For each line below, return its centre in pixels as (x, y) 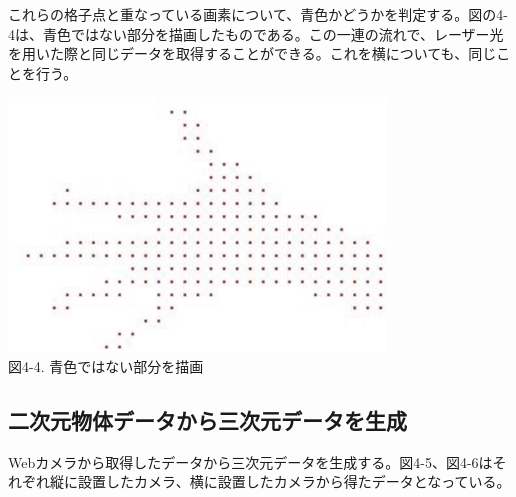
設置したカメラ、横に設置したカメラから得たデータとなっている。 (294, 481)
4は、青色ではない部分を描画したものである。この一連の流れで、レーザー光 (256, 33)
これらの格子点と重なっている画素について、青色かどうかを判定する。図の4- (258, 14)
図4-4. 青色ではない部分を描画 (106, 366)
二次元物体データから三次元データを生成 (207, 419)
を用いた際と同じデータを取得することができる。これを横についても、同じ (252, 53)
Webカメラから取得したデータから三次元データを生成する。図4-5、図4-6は (250, 461)
